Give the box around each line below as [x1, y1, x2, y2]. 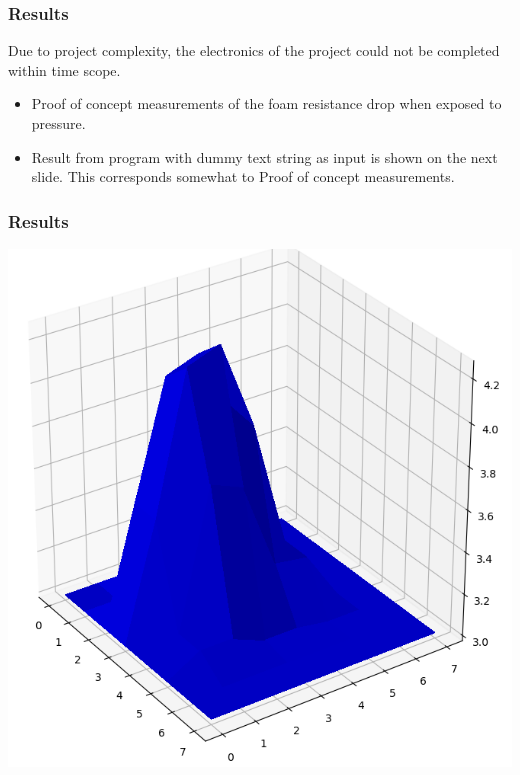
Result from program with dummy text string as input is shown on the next [31, 146, 498, 167]
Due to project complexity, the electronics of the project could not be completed [8, 40, 500, 61]
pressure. [31, 113, 86, 133]
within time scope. [8, 59, 121, 80]
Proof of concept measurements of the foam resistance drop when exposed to [31, 93, 502, 114]
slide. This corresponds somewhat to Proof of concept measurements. [31, 166, 455, 187]
